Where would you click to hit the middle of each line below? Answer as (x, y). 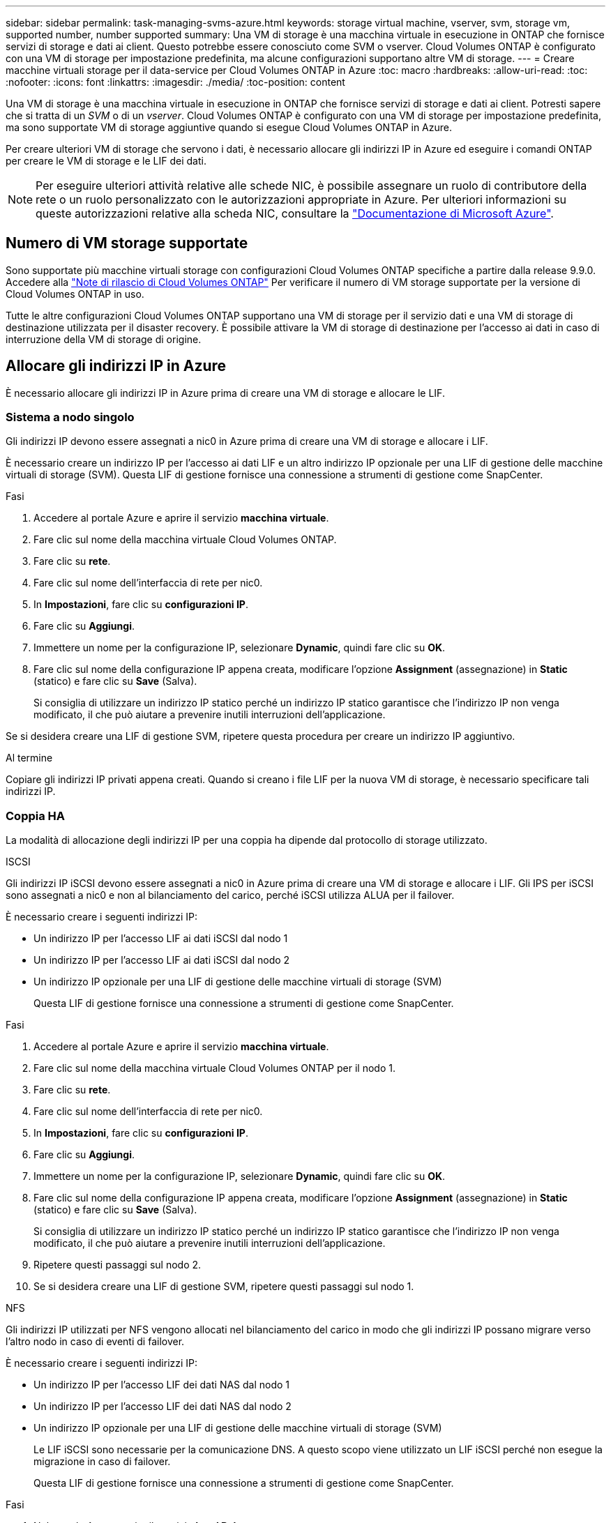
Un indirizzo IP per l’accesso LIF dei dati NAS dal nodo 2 (163, 1407)
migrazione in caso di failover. (102, 1462)
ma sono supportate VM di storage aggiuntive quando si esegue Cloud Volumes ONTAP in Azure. (229, 127)
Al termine (29, 758)
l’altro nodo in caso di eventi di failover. (95, 1342)
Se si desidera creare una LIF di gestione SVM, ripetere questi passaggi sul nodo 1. (224, 1287)
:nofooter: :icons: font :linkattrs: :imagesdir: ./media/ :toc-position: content (175, 82)
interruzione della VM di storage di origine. (104, 339)
